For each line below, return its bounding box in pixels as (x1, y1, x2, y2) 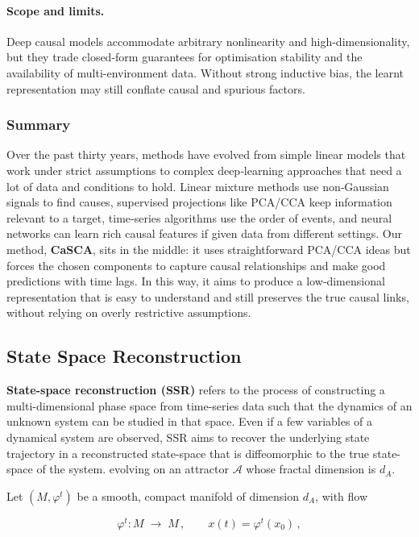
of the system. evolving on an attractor (36, 460, 230, 477)
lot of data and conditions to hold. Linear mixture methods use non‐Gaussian (6, 177, 389, 194)
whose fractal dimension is (246, 460, 376, 477)
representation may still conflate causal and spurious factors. (6, 80, 305, 97)
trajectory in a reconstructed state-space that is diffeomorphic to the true (6, 444, 370, 461)
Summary (6, 114, 71, 135)
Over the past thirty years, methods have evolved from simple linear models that (6, 146, 406, 163)
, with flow (315, 487, 368, 504)
